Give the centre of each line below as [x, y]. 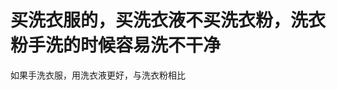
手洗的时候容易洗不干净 [125, 45]
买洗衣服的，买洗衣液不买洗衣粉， [151, 20]
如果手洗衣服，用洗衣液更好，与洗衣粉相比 [98, 75]
